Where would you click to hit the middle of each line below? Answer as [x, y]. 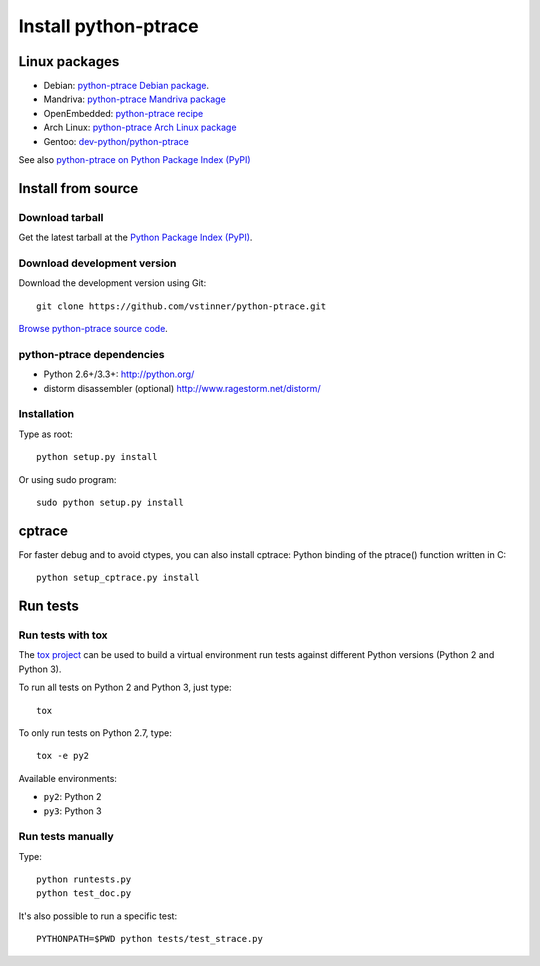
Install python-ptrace [108, 26]
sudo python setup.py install [110, 502]
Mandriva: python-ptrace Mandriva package [135, 99]
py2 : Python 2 [72, 797]
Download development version [97, 263]
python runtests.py [84, 879]
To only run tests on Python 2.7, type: [95, 732]
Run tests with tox [63, 635]
